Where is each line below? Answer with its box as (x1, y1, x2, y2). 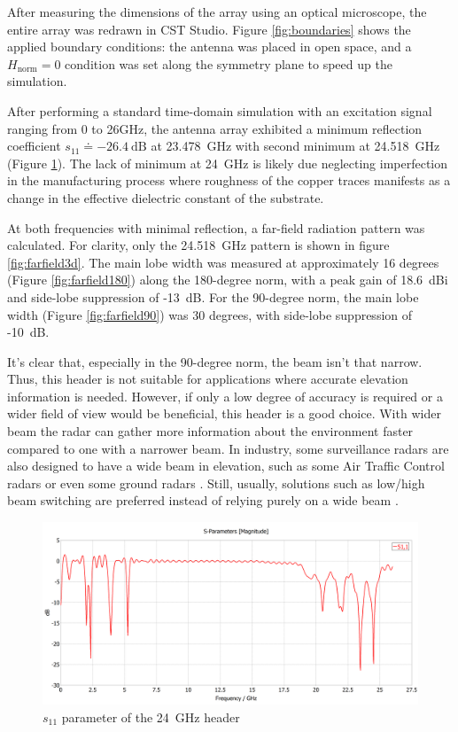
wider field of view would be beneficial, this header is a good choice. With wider (7, 404, 441, 423)
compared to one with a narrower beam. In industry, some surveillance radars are (7, 439, 449, 457)
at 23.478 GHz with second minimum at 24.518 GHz (151, 136, 440, 155)
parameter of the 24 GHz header (61, 707, 240, 726)
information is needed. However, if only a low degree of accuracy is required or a (7, 386, 443, 405)
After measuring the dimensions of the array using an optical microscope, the (7, 3, 427, 20)
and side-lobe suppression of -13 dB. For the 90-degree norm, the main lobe (7, 287, 419, 306)
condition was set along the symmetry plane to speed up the (65, 54, 392, 73)
